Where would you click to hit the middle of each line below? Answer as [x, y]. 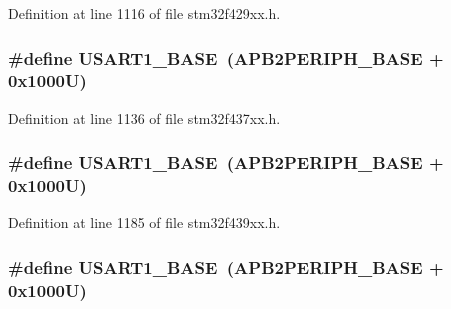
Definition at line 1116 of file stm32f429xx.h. [144, 13]
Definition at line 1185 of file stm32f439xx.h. [144, 222]
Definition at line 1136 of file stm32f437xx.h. [144, 117]
